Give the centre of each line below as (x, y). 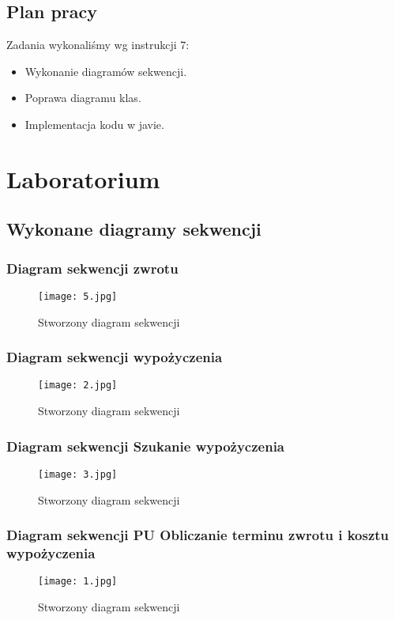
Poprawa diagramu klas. (83, 98)
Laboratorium (83, 178)
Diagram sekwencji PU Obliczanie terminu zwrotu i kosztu (198, 535)
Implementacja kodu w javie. (94, 124)
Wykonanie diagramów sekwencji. (106, 71)
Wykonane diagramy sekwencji (134, 229)
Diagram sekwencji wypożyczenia (115, 357)
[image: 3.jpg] (78, 474)
